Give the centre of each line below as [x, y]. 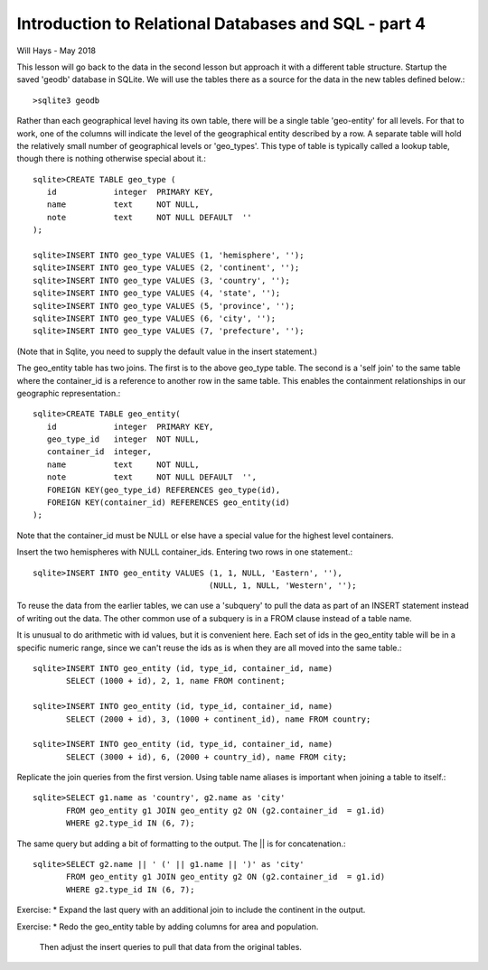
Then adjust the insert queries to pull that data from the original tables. [171, 947]
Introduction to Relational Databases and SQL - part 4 [221, 23]
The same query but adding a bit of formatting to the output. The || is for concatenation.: [182, 844]
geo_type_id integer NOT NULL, [123, 439]
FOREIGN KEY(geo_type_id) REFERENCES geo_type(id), [164, 490]
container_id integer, [99, 452]
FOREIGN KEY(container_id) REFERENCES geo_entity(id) [169, 503]
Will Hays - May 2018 [56, 51]
